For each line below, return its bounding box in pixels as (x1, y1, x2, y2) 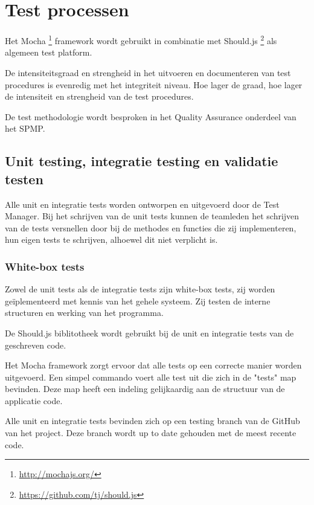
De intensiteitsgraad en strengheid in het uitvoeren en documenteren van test (5, 66, 291, 79)
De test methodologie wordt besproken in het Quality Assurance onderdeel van (5, 110, 296, 123)
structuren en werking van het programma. (5, 306, 164, 319)
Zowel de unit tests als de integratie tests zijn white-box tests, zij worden (5, 283, 275, 295)
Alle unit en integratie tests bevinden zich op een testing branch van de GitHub (5, 414, 300, 427)
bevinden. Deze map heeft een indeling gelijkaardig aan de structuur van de (5, 382, 285, 395)
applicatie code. (5, 394, 63, 407)
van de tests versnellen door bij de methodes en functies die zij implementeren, (5, 221, 296, 234)
